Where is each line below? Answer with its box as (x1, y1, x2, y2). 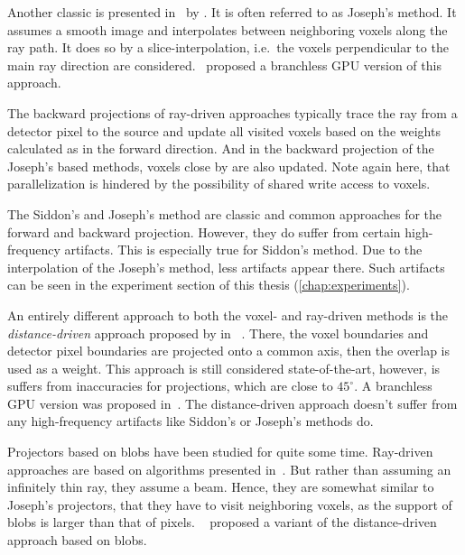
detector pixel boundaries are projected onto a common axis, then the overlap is (7, 341, 451, 360)
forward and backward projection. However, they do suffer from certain (7, 222, 401, 241)
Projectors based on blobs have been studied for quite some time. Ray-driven (7, 442, 433, 461)
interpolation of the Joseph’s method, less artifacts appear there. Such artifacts (7, 257, 445, 276)
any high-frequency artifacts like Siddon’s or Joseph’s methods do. (7, 412, 374, 430)
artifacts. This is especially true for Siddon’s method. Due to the (64, 240, 423, 259)
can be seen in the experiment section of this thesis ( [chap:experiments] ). (7, 275, 410, 294)
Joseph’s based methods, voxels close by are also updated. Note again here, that (7, 156, 451, 175)
